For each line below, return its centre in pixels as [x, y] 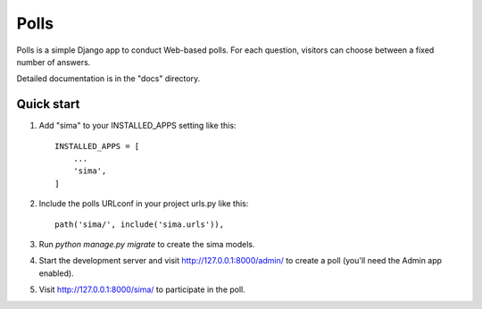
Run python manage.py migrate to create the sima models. [147, 244]
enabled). [57, 273]
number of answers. [54, 62]
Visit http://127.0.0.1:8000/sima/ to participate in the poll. [142, 289]
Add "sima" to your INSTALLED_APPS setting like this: [137, 126]
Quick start [48, 104]
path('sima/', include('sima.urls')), [140, 224]
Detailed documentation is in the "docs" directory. [108, 79]
